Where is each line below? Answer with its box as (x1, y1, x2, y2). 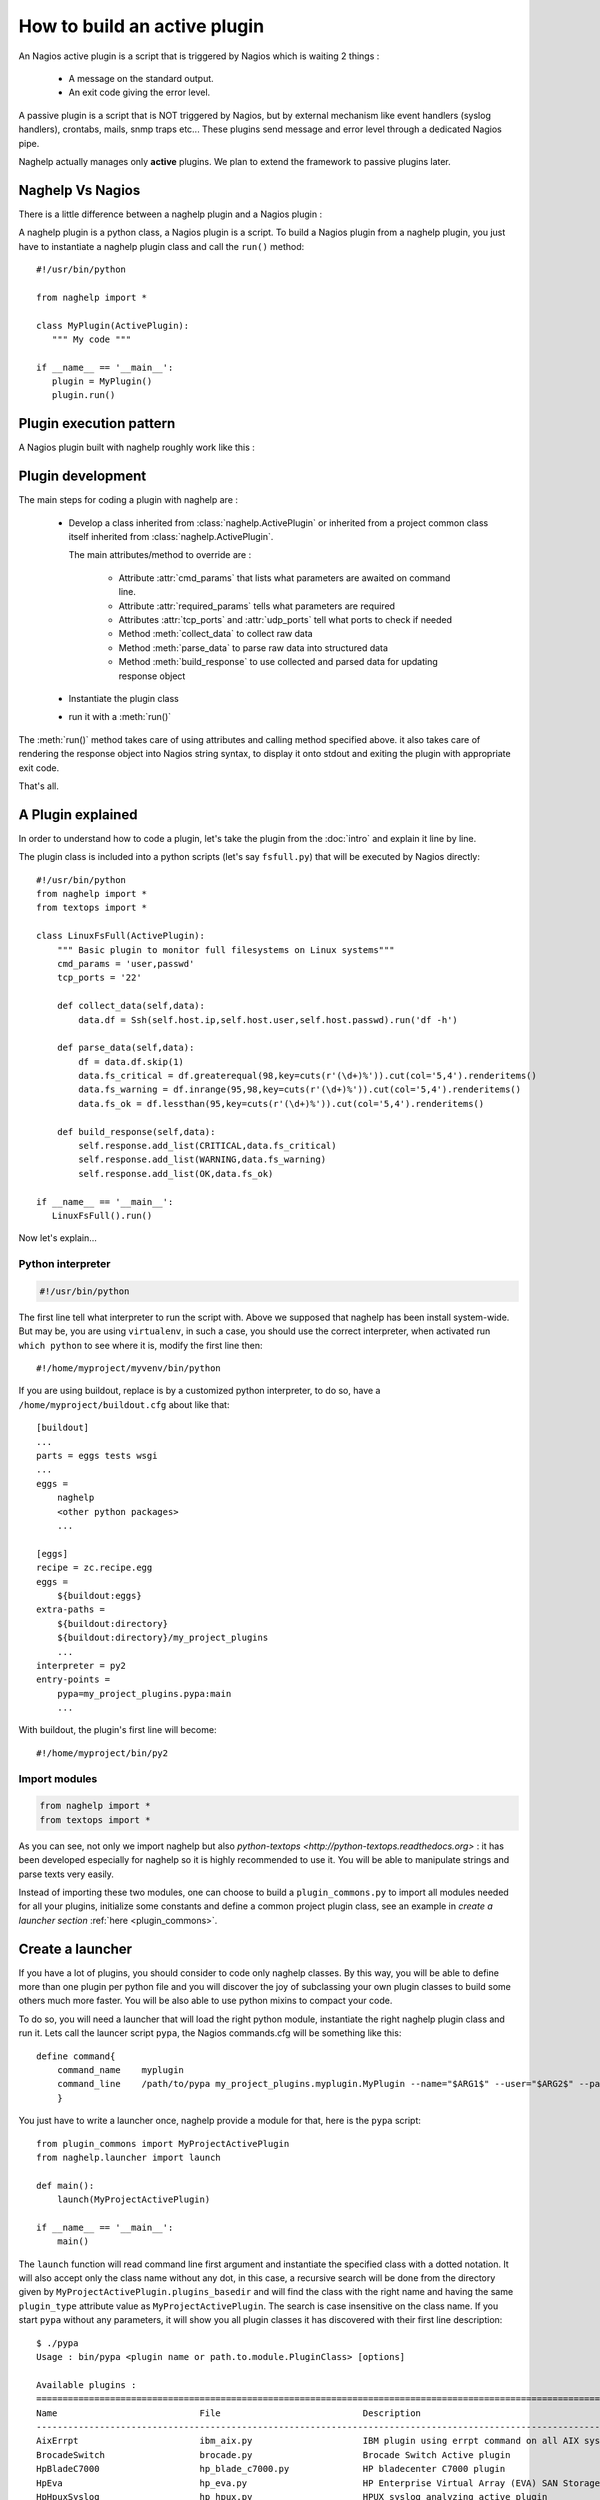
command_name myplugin (56, 2064, 185, 2075)
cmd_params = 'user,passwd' (56, 958, 195, 969)
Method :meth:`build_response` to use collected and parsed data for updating (118, 656, 439, 668)
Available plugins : (36, 2379, 137, 2390)
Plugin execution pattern (18, 415, 176, 432)
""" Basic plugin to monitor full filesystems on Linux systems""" (56, 944, 395, 955)
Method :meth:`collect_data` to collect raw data (118, 628, 314, 640)
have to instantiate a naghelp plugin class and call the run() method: (18, 240, 305, 252)
